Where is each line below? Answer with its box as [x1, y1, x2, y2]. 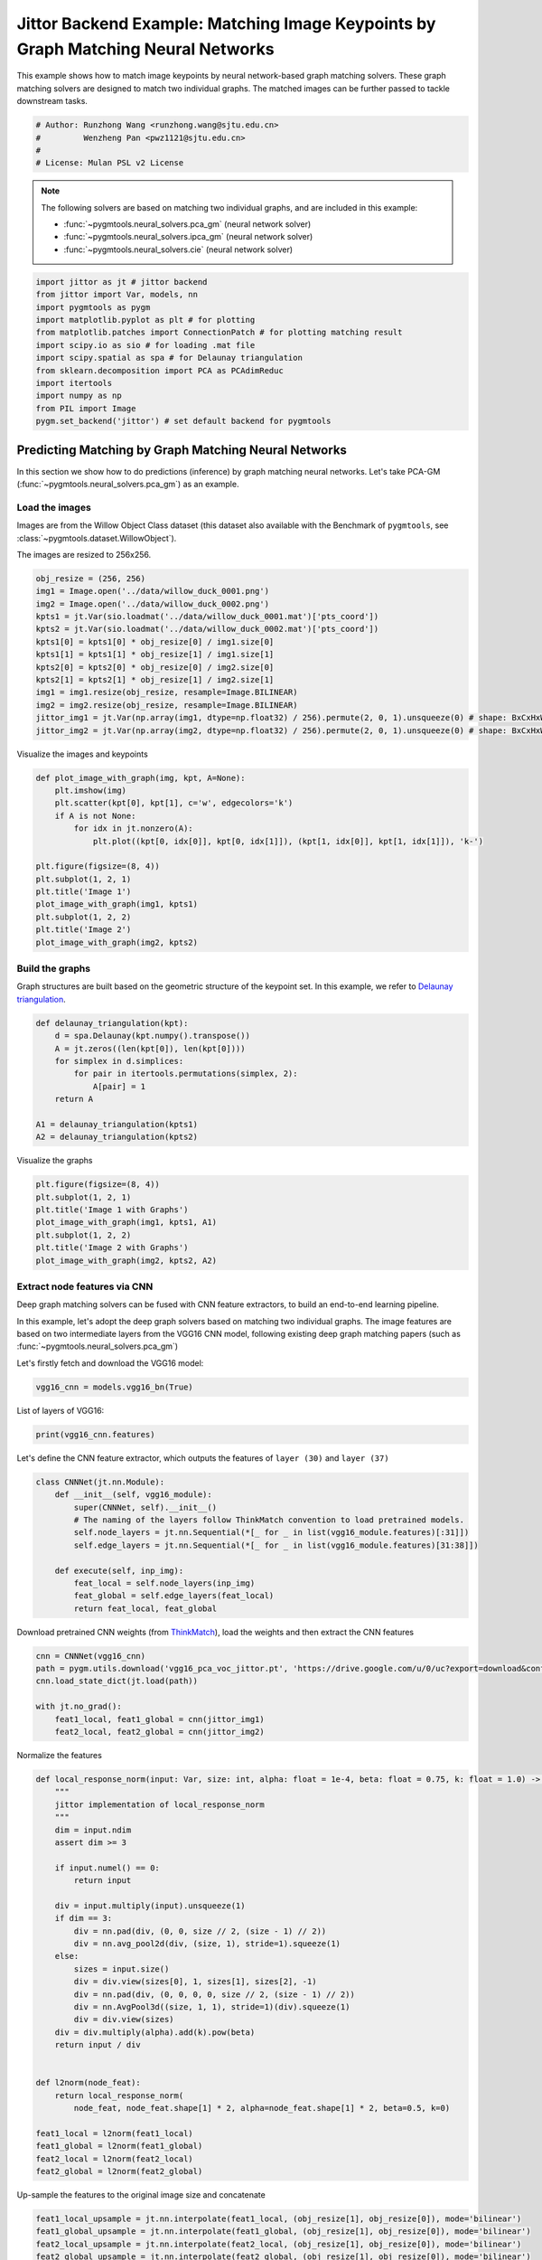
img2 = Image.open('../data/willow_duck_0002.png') [35, 598, 270, 609]
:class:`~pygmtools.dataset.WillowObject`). [16, 532, 177, 543]
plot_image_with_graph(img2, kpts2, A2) [35, 1255, 217, 1266]
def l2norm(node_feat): [35, 2077, 142, 2088]
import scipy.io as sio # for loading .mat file [35, 340, 256, 350]
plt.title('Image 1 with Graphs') [35, 1205, 189, 1215]
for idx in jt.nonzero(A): [73, 824, 193, 833]
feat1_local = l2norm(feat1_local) [35, 2128, 193, 2138]
